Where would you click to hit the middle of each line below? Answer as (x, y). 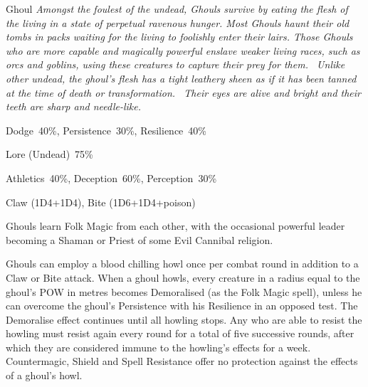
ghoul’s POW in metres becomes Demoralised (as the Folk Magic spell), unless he (184, 291)
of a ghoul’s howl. (44, 375)
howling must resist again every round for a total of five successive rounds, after (180, 333)
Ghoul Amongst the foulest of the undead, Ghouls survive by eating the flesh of (177, 9)
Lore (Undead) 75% (49, 154)
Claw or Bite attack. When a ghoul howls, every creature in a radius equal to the (183, 277)
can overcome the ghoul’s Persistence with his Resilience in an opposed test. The (182, 306)
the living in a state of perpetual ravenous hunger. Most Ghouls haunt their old (178, 22)
